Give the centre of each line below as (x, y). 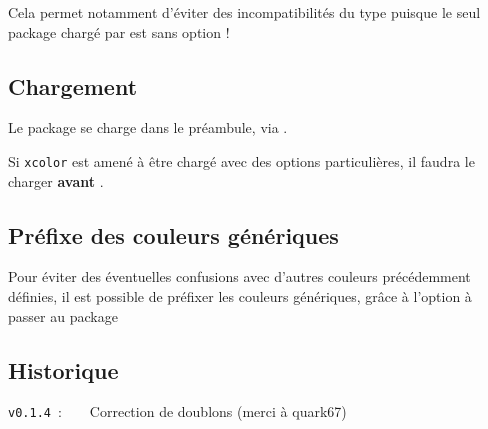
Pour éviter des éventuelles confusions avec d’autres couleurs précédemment (239, 276)
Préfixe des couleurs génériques (173, 234)
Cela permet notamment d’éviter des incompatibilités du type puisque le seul (244, 12)
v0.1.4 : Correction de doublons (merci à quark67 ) (177, 411)
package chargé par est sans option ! (119, 31)
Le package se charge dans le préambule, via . (148, 127)
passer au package (63, 315)
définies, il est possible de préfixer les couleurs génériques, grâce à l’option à (240, 296)
